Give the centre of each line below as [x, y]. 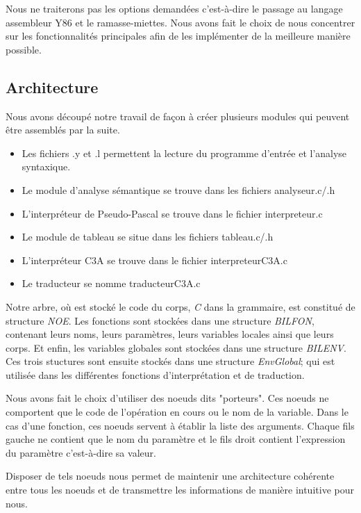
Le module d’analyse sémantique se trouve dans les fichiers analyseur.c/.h [178, 189]
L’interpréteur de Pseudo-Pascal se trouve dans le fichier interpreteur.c [172, 213]
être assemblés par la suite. [63, 130]
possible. [24, 49]
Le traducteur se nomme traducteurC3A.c [111, 283]
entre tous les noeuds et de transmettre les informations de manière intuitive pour [180, 490]
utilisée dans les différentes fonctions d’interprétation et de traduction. [155, 374]
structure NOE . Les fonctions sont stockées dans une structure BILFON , [160, 320]
